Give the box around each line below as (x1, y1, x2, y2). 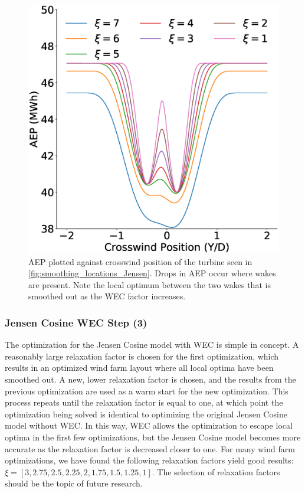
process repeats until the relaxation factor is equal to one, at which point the (5, 396, 283, 409)
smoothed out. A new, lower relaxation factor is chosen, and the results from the (5, 373, 296, 386)
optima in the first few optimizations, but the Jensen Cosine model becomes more (5, 431, 301, 443)
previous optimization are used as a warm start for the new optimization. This (5, 384, 288, 397)
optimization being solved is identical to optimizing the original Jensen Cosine (5, 407, 287, 420)
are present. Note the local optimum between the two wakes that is (28, 278, 271, 290)
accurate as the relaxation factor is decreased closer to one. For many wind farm (5, 442, 295, 455)
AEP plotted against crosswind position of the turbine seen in (28, 255, 252, 267)
